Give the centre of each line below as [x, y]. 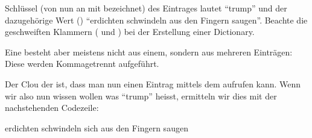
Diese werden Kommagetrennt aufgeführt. [82, 64]
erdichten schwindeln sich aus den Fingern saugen [97, 127]
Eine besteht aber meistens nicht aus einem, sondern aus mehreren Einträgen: [149, 52]
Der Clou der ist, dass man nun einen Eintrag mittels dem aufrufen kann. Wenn [153, 83]
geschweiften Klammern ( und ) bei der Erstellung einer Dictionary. [130, 32]
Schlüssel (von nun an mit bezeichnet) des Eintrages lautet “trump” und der [146, 8]
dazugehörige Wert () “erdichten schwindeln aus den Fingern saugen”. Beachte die [156, 20]
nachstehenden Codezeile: [52, 108]
